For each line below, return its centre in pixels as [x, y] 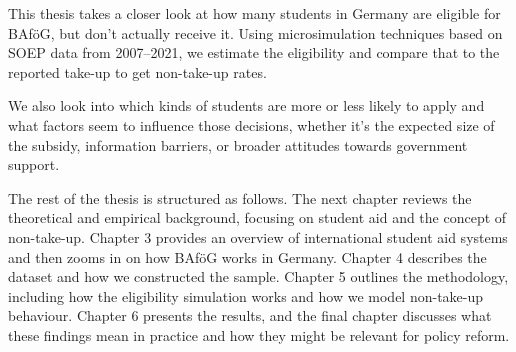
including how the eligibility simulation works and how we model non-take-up [246, 295]
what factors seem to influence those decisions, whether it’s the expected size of [251, 124]
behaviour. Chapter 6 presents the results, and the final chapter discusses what [250, 315]
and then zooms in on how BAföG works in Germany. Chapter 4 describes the [247, 256]
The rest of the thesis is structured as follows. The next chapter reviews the [240, 197]
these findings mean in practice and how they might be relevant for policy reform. [259, 334]
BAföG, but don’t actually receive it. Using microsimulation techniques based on [255, 32]
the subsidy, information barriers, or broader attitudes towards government [238, 144]
